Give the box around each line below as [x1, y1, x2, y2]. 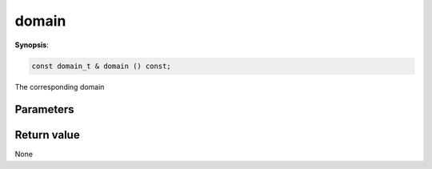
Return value [14, 128, 80, 142]
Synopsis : [14, 40, 50, 50]
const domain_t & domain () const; [31, 61, 171, 70]
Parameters [14, 103, 74, 116]
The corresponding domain [14, 82, 105, 91]
